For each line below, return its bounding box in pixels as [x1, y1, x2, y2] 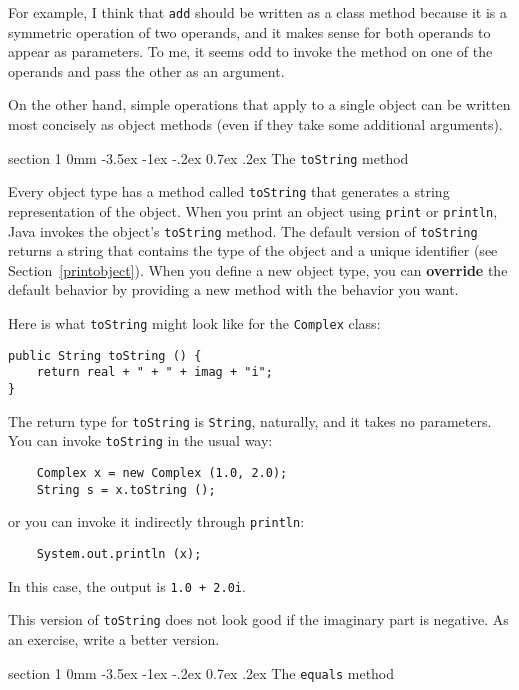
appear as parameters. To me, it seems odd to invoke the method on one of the [8, 41, 493, 62]
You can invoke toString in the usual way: [8, 430, 273, 451]
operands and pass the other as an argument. [8, 60, 285, 81]
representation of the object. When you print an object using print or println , [8, 200, 498, 221]
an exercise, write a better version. [8, 628, 220, 649]
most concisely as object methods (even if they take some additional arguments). [8, 114, 503, 135]
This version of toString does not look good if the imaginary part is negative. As [8, 609, 509, 630]
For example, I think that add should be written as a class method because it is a [8, 2, 507, 22]
